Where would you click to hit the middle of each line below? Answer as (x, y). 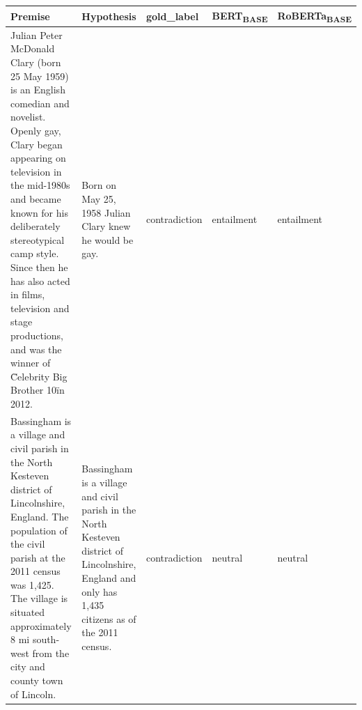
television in (36, 171)
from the (51, 653)
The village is (39, 598)
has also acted (40, 280)
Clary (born (36, 62)
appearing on (38, 158)
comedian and (40, 103)
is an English (38, 90)
